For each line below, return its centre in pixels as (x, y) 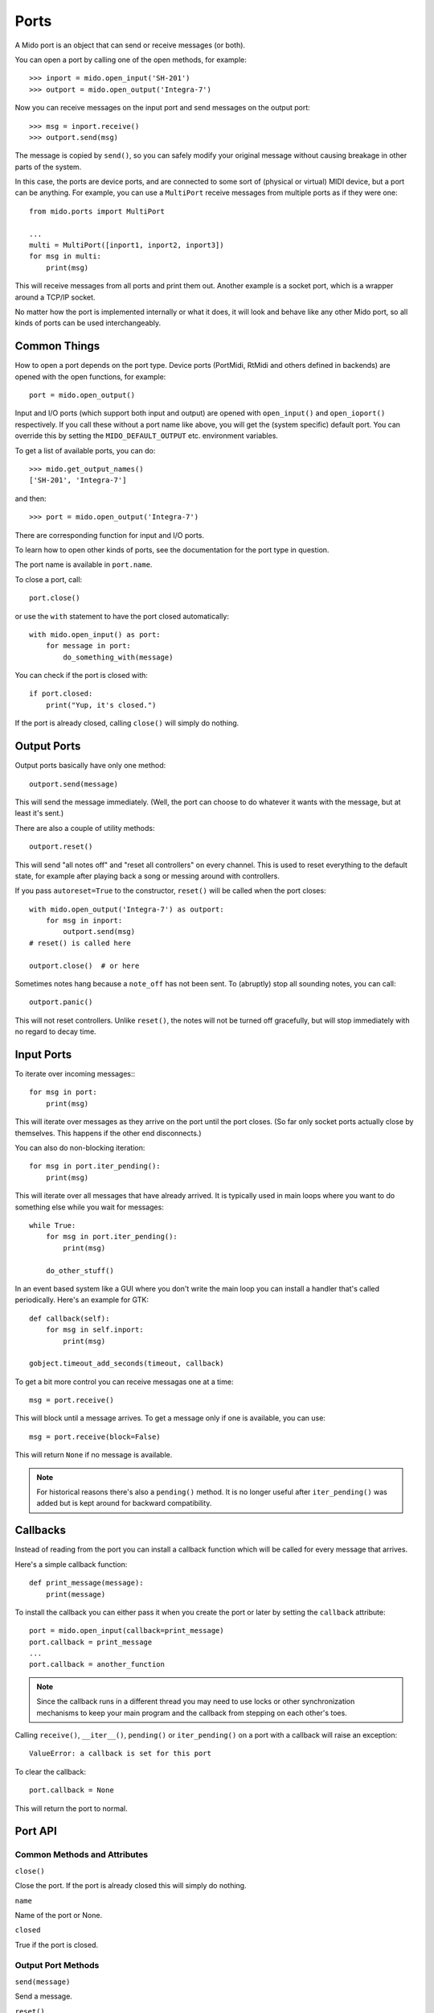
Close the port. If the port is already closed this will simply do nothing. (131, 1886)
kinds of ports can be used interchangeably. (88, 323)
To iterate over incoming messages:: (75, 1074)
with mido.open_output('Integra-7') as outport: (127, 909)
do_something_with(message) (118, 657)
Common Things (57, 346)
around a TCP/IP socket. (55, 297)
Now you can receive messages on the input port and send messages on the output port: (163, 108)
